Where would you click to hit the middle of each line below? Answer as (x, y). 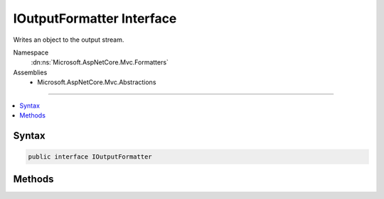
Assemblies (30, 72)
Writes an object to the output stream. (69, 40)
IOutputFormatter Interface (95, 18)
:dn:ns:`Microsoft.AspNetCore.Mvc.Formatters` (100, 62)
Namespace (31, 52)
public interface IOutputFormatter (90, 157)
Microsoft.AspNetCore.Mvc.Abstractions (97, 82)
